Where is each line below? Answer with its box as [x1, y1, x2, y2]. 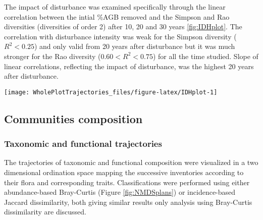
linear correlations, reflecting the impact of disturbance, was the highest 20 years [4, 61, 254, 71]
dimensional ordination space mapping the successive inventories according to [4, 167, 244, 177]
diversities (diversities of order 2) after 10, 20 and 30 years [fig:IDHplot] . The [4, 21, 242, 32]
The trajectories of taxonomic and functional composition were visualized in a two [4, 157, 258, 168]
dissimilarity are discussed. [4, 206, 87, 217]
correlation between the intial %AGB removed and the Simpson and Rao [4, 11, 230, 22]
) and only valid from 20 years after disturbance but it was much [34, 41, 235, 51]
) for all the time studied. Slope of [152, 50, 258, 61]
